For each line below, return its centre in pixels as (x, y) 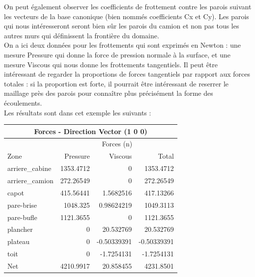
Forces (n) (117, 144)
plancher (20, 229)
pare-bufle (22, 217)
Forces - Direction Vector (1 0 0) (91, 131)
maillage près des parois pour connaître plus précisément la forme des (109, 93)
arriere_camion (30, 180)
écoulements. (23, 102)
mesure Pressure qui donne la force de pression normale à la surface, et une (117, 54)
